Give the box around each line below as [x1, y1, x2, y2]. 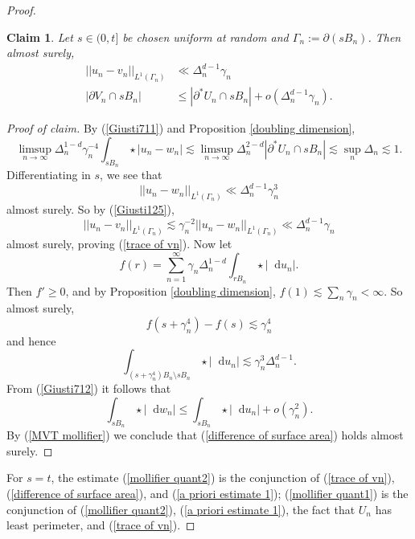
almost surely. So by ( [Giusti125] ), [6, 200, 175, 217]
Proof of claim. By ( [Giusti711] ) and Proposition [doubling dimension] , [6, 120, 355, 137]
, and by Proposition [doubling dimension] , [65, 282, 276, 299]
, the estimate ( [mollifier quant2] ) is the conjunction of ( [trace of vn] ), [51, 469, 395, 486]
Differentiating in [6, 166, 91, 182]
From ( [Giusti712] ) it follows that [6, 380, 171, 397]
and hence [6, 332, 56, 349]
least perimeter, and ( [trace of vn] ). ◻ [6, 517, 195, 533]
